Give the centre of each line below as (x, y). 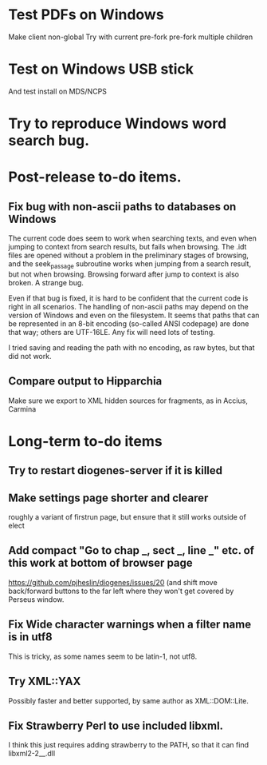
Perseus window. (36, 599)
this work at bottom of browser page (100, 563)
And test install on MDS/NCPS (58, 91)
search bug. (49, 141)
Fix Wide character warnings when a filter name (130, 625)
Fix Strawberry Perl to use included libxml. (116, 725)
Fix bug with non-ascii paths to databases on (122, 207)
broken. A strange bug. (46, 282)
